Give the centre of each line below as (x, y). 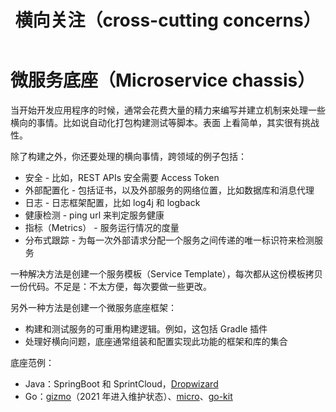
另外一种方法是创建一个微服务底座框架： (93, 307)
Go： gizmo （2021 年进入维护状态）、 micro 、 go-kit (128, 396)
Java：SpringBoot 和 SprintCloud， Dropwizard (121, 383)
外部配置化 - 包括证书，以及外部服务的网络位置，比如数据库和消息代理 (169, 190)
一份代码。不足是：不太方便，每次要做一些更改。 (111, 286)
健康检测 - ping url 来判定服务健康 (94, 215)
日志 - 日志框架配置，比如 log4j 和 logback (112, 202)
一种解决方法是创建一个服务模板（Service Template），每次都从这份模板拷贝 (166, 273)
